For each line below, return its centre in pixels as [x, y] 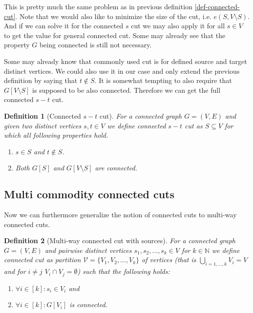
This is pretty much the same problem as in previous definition [98, 6]
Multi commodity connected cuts [89, 194]
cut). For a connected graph [141, 115]
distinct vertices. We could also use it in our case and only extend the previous [122, 71]
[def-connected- [217, 6]
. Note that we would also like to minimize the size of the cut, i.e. [113, 16]
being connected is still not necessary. [95, 45]
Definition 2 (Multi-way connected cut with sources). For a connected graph [120, 240]
